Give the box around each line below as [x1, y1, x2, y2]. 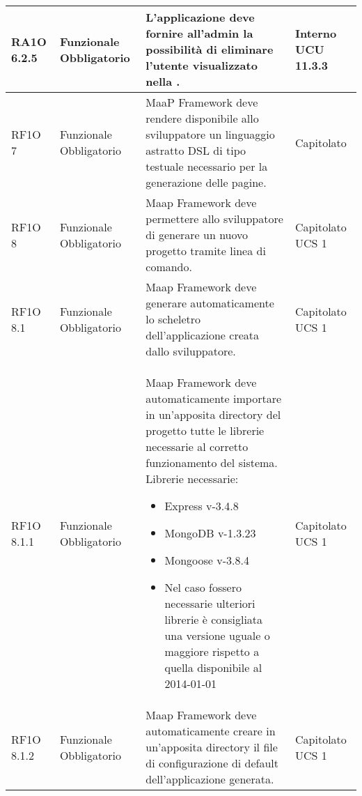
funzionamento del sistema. [145, 454, 278, 470]
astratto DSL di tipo [145, 142, 246, 158]
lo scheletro [145, 311, 201, 327]
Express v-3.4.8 [164, 498, 239, 514]
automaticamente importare [145, 390, 282, 406]
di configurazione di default [145, 755, 279, 771]
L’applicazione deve [145, 9, 255, 25]
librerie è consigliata [164, 611, 263, 627]
